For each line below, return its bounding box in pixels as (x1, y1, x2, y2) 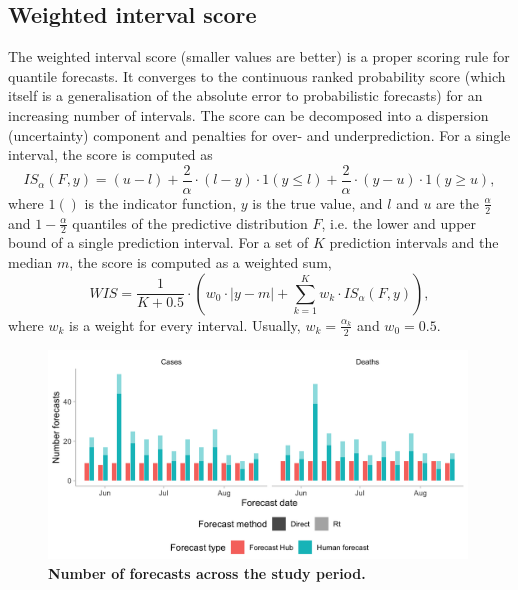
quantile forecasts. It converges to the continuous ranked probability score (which (8, 65, 506, 86)
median (8, 252, 53, 273)
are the (436, 192, 479, 213)
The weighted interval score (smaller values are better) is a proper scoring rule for (8, 46, 510, 67)
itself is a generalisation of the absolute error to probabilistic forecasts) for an (8, 85, 483, 106)
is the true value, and (252, 192, 383, 213)
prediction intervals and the (329, 232, 499, 253)
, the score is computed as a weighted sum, (69, 252, 332, 273)
